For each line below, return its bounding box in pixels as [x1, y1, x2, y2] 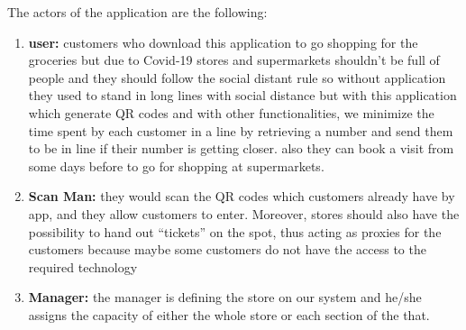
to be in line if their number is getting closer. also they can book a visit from [28, 139, 454, 158]
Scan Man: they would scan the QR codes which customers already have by [28, 187, 455, 206]
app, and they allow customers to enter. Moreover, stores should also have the [28, 204, 460, 223]
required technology [28, 257, 138, 276]
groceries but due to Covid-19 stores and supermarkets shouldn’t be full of [28, 50, 440, 69]
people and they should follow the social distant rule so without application [28, 68, 446, 87]
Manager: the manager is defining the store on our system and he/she [28, 288, 422, 307]
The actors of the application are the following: [7, 3, 268, 21]
